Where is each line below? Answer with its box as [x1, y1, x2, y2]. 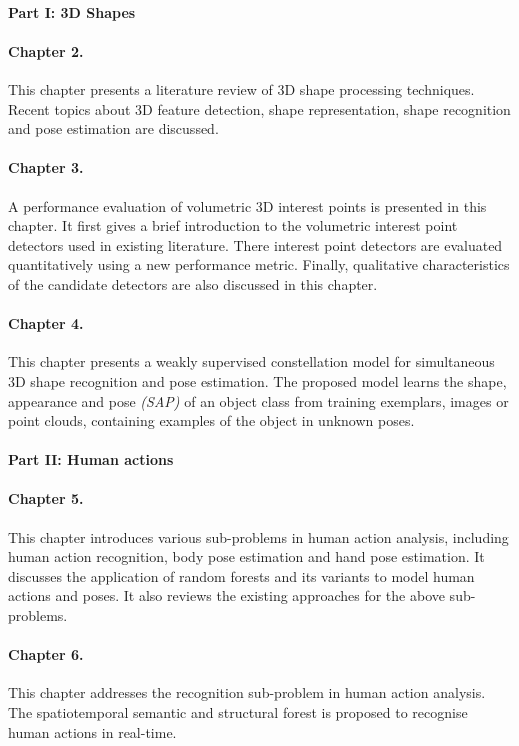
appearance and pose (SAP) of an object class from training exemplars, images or [8, 390, 509, 411]
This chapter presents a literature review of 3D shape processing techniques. [8, 78, 475, 99]
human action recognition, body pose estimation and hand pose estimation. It [8, 546, 485, 567]
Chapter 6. [8, 644, 84, 665]
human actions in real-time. [8, 721, 177, 742]
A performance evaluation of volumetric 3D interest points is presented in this [8, 195, 487, 216]
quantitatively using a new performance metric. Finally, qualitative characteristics [8, 254, 510, 275]
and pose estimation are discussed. [8, 118, 219, 139]
